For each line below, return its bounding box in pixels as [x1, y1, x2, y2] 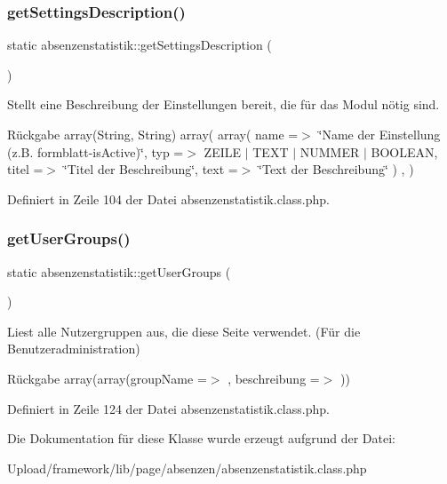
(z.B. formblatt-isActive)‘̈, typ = [7, 142, 184, 161]
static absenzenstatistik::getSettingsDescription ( [7, 36, 272, 54]
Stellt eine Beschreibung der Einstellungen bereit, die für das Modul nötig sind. [7, 95, 440, 114]
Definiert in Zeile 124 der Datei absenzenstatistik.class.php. [7, 399, 330, 417]
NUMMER [299, 142, 360, 161]
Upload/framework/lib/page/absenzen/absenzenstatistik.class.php [7, 458, 367, 477]
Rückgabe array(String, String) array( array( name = [7, 125, 299, 143]
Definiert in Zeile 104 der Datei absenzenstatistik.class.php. [7, 189, 330, 208]
